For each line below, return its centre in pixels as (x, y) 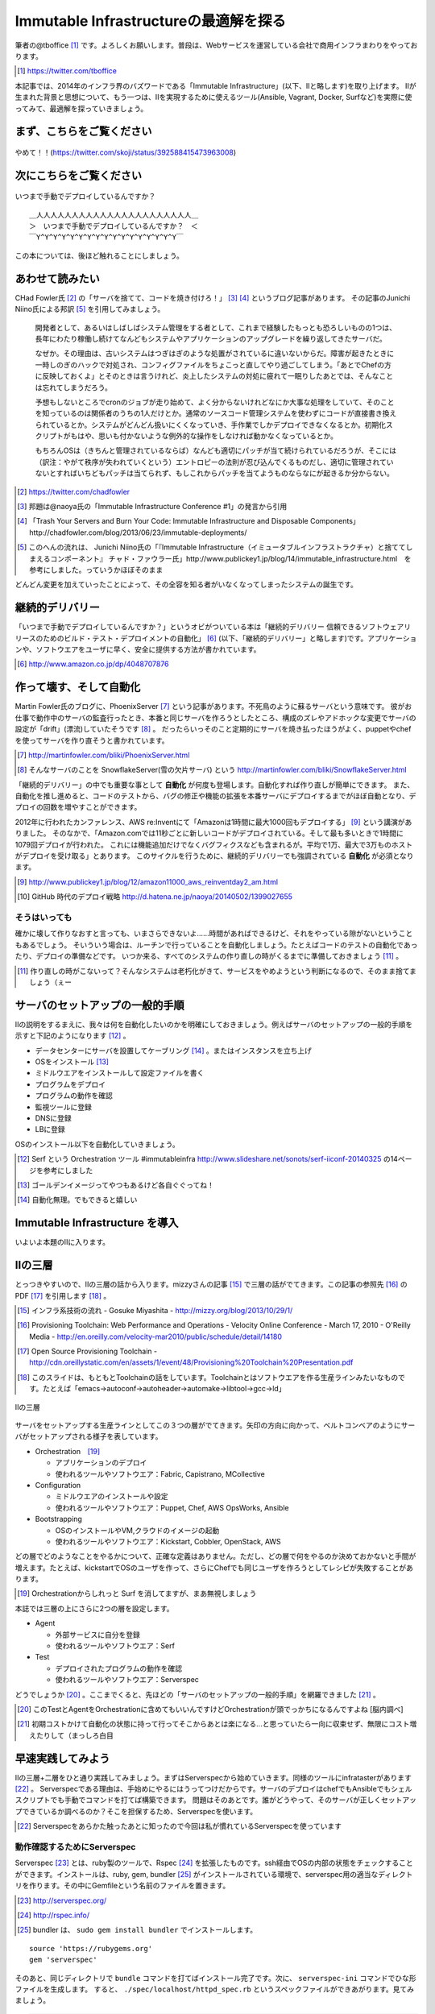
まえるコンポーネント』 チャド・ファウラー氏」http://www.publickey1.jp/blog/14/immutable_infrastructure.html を (220, 558)
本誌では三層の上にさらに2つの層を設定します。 (94, 1608)
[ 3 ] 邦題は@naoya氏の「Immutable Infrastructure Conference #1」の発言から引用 (152, 507)
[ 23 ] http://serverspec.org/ (62, 1900)
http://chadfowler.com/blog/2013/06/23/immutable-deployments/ (138, 533)
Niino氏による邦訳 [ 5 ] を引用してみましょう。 (90, 309)
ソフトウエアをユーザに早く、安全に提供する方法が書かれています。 (148, 649)
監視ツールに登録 (63, 1107)
